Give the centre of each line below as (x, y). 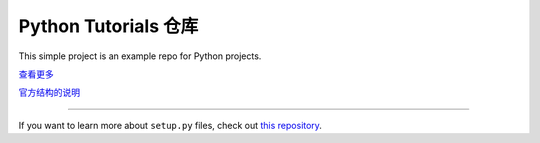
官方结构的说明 (49, 92)
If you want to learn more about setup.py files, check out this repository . (170, 125)
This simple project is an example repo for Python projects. (140, 56)
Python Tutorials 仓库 (108, 26)
